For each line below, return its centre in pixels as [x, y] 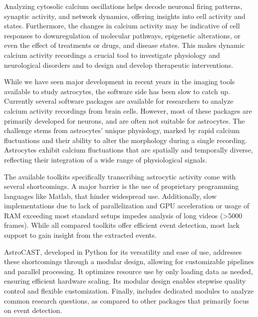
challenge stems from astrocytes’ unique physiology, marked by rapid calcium [122, 130]
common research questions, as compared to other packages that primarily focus [127, 300]
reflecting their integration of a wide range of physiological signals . [106, 159]
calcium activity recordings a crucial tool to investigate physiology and [112, 55]
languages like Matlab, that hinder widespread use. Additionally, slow [110, 196]
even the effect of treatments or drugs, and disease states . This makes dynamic [125, 45]
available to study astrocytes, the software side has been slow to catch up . [117, 91]
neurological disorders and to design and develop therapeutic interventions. [119, 65]
